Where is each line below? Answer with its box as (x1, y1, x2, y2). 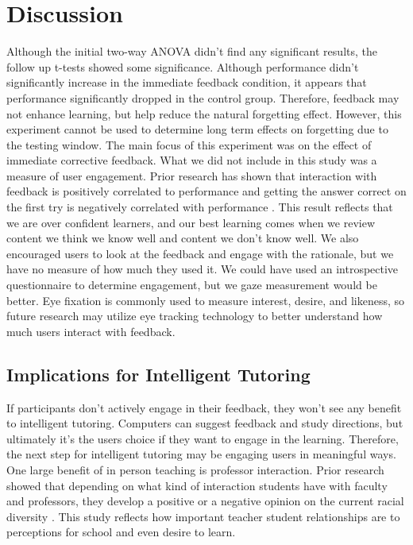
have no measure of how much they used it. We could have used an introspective (6, 261, 399, 277)
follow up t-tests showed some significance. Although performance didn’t (6, 58, 359, 75)
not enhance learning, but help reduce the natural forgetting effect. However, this (6, 105, 402, 122)
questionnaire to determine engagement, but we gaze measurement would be (6, 276, 377, 293)
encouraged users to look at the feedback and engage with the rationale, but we (6, 245, 394, 261)
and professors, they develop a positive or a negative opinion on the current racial (6, 493, 404, 509)
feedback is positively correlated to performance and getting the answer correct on (6, 183, 407, 199)
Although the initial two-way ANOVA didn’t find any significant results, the (6, 43, 377, 60)
